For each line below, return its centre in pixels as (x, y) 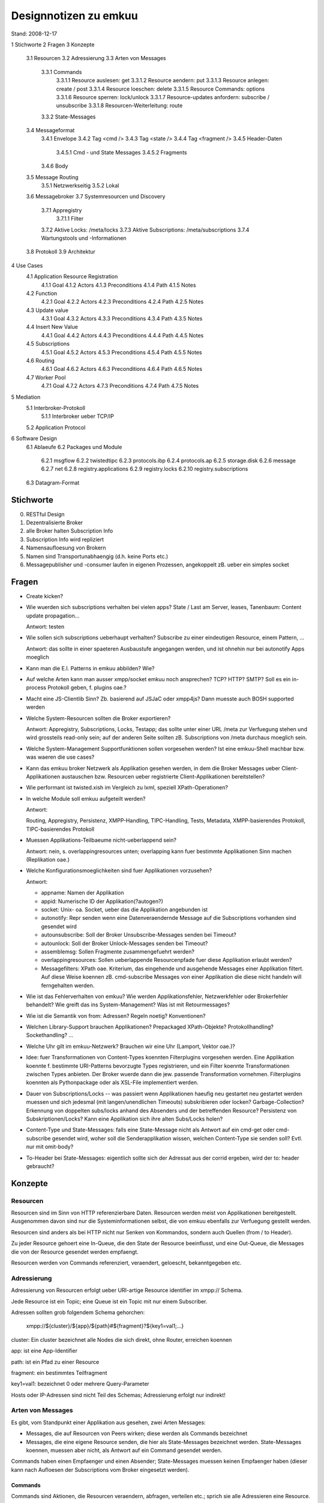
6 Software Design (34, 438)
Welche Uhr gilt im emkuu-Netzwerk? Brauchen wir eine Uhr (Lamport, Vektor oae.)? (130, 1046)
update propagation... (53, 616)
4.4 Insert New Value (52, 327)
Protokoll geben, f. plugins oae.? (87, 688)
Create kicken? (44, 596)
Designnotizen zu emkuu (74, 16)
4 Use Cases (27, 265)
